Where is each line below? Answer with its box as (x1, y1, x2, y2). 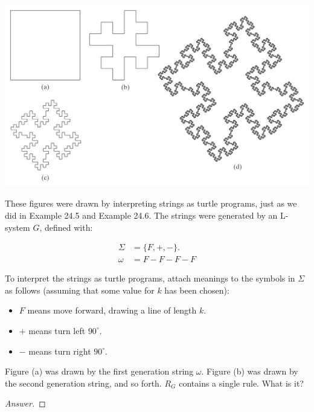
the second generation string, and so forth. (5, 376, 162, 389)
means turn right (28, 344, 91, 357)
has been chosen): (164, 283, 229, 296)
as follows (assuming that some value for (5, 283, 155, 296)
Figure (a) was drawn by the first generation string (5, 365, 194, 378)
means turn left (28, 324, 86, 336)
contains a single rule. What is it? (179, 376, 304, 389)
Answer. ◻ (5, 397, 46, 410)
